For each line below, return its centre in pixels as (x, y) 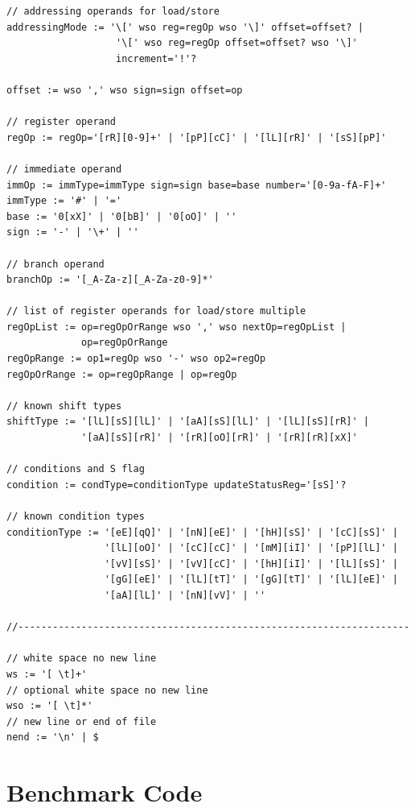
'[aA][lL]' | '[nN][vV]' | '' (185, 595)
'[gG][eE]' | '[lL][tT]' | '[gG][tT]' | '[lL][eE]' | (251, 580)
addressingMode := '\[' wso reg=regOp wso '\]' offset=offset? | (185, 27)
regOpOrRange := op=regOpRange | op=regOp (122, 374)
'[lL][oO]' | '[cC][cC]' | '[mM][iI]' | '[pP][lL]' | (251, 548)
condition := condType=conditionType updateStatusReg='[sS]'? (177, 485)
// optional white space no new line (107, 690)
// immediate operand (64, 169)
